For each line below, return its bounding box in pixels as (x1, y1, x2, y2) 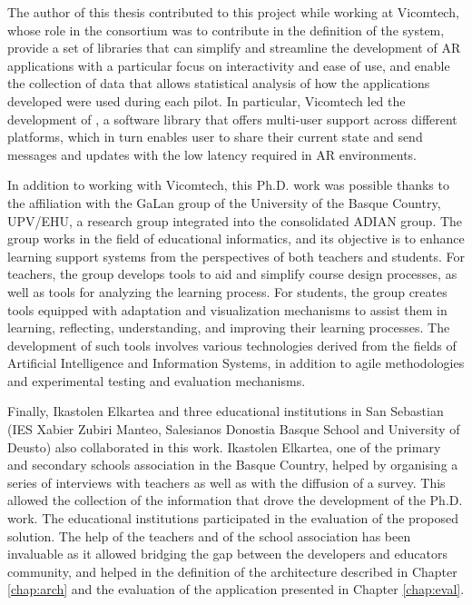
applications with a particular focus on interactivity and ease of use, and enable (7, 55, 450, 74)
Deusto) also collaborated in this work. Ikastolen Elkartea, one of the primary (7, 437, 441, 456)
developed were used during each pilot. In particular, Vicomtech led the (7, 91, 406, 110)
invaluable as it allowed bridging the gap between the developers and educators (7, 544, 447, 563)
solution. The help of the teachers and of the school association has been (7, 526, 411, 545)
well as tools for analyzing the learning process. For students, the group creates (7, 282, 447, 301)
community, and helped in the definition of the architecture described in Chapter (7, 561, 457, 580)
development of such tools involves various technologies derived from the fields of (7, 335, 457, 354)
